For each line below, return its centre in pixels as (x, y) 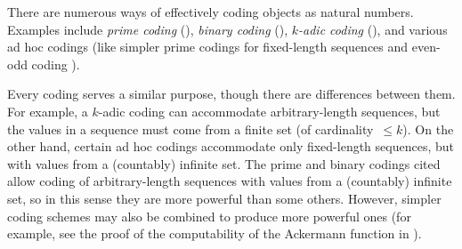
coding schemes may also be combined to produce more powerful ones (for (209, 216)
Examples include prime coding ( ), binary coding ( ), (148, 29)
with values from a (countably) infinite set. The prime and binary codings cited (224, 163)
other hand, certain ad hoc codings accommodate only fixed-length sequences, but (231, 146)
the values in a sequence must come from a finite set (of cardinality (190, 129)
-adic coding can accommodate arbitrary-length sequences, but (269, 111)
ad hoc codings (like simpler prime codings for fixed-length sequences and (208, 47)
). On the (428, 129)
